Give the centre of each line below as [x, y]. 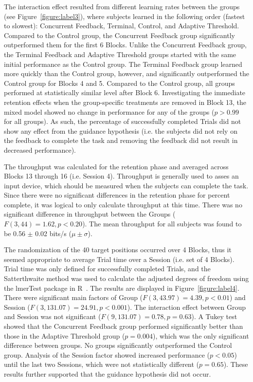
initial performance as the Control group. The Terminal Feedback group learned [123, 64]
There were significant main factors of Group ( [73, 297]
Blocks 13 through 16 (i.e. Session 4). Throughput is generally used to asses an [121, 176]
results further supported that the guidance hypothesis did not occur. [108, 373]
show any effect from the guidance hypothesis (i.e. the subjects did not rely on [121, 131]
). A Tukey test [214, 316]
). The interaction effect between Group [187, 307]
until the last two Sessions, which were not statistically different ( [102, 364]
